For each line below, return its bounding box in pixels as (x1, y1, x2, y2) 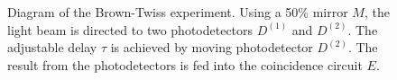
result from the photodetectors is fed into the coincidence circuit (7, 55, 363, 74)
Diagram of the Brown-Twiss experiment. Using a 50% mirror (7, 3, 348, 21)
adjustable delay (7, 38, 97, 57)
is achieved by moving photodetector (110, 38, 313, 57)
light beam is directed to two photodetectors (7, 20, 254, 39)
